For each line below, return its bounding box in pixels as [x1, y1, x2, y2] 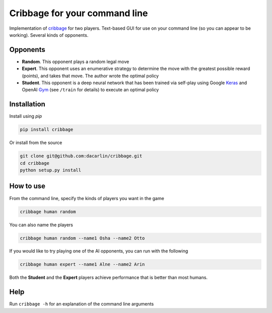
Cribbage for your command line [9, 8, 148, 19]
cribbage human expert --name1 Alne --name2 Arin [20, 262, 145, 267]
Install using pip [9, 113, 42, 119]
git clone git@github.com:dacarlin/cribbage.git [20, 153, 143, 159]
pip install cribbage [20, 127, 74, 133]
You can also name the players [9, 222, 73, 228]
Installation [9, 100, 45, 108]
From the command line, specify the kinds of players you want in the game [9, 195, 165, 201]
